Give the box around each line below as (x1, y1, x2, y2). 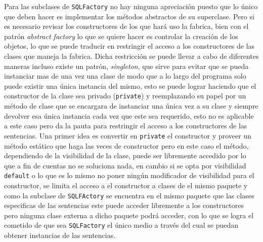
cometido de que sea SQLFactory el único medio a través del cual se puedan (4, 220, 239, 230)
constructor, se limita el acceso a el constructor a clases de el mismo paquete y (4, 180, 248, 190)
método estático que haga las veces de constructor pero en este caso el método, (4, 140, 249, 151)
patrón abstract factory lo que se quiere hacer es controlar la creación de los (4, 30, 238, 41)
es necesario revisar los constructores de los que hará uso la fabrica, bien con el (4, 21, 249, 31)
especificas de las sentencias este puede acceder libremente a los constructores (4, 200, 244, 211)
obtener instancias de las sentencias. (4, 230, 116, 240)
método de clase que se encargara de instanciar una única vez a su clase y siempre (4, 100, 258, 111)
